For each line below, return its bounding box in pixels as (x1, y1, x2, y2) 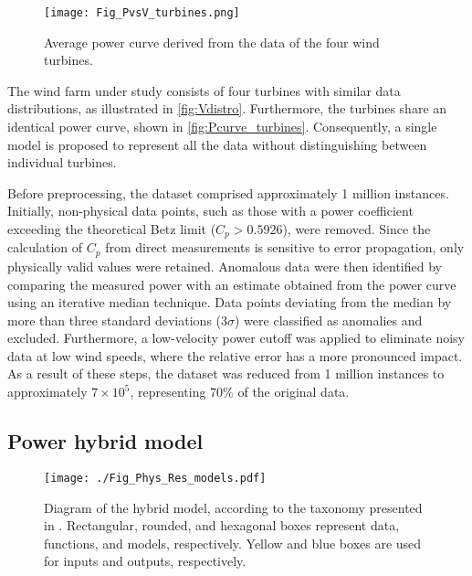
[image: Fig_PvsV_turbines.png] (44, 6, 240, 19)
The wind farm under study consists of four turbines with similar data (7, 80, 401, 100)
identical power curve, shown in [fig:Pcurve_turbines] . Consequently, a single (7, 117, 437, 136)
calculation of (7, 238, 83, 257)
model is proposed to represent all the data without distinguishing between (7, 134, 427, 154)
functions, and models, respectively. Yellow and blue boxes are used (44, 533, 422, 552)
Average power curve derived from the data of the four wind (44, 32, 380, 51)
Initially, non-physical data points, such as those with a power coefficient (7, 201, 414, 220)
